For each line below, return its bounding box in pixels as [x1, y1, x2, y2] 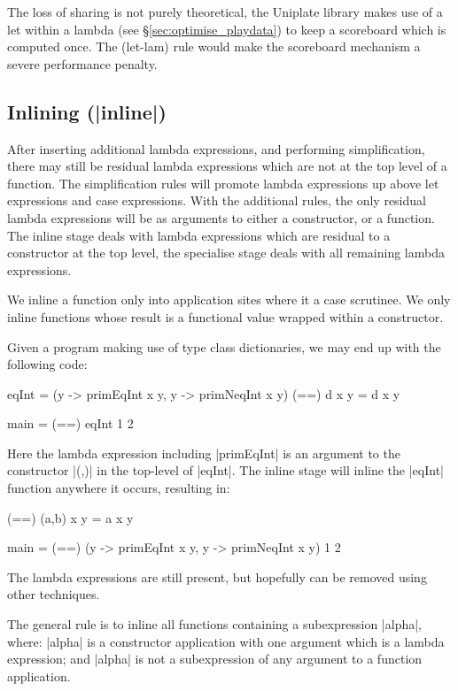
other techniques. [7, 585, 100, 603]
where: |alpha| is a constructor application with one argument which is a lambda [7, 632, 445, 650]
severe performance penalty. [7, 54, 158, 73]
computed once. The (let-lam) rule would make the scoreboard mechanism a [7, 37, 421, 56]
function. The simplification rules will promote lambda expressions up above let [7, 173, 439, 192]
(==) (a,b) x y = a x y [7, 508, 134, 526]
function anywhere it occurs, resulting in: [7, 479, 230, 497]
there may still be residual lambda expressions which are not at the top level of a [7, 157, 447, 175]
